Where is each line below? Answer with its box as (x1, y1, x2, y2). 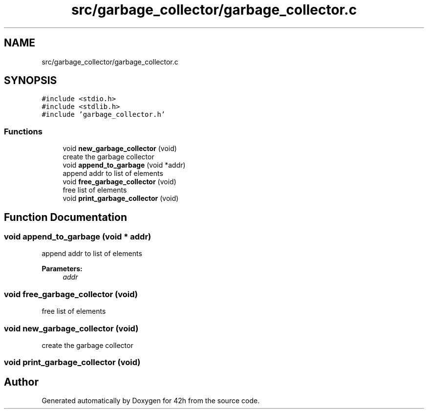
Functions (4, 126, 43, 136)
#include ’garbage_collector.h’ (42, 110, 166, 119)
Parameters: (42, 264, 83, 273)
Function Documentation (4, 211, 127, 223)
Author (4, 375, 39, 388)
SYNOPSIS (4, 74, 57, 87)
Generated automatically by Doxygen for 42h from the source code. (42, 396, 260, 405)
